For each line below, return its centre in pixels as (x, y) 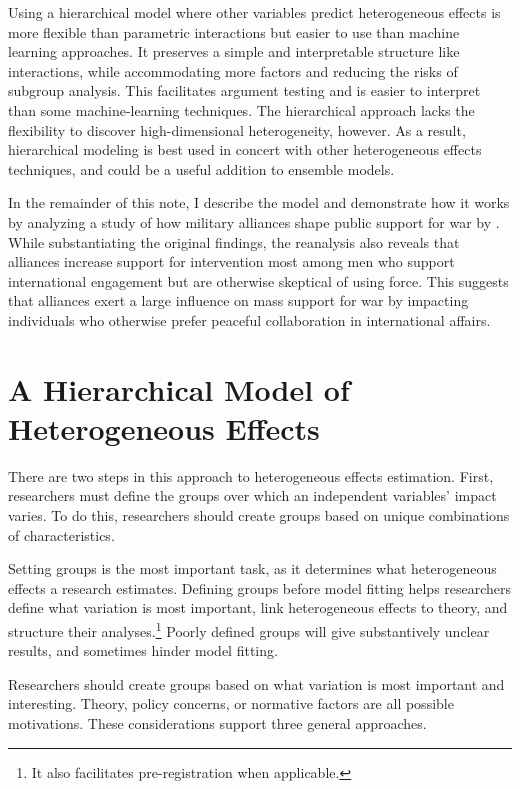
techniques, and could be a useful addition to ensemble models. (201, 168)
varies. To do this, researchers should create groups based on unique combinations (259, 515)
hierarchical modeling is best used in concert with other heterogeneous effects (245, 149)
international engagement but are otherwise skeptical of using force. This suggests (258, 280)
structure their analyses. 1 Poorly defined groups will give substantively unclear (249, 629)
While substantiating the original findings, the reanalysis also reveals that (234, 241)
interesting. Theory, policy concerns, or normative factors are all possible (231, 703)
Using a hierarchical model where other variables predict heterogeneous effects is (254, 12)
